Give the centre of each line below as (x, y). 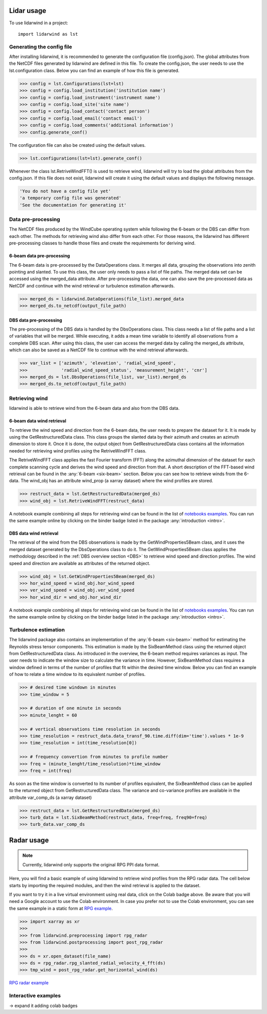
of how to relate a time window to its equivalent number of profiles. (77, 675)
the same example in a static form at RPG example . (61, 908)
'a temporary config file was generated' (70, 198)
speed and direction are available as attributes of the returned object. (80, 563)
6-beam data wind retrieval (38, 421)
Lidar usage (28, 11)
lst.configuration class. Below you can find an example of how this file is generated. (94, 70)
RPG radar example (29, 983)
